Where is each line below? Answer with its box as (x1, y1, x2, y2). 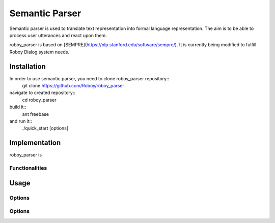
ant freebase (22, 111, 49, 117)
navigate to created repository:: (9, 89, 76, 96)
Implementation (9, 139, 61, 147)
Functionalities (9, 165, 47, 172)
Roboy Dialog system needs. (9, 49, 70, 55)
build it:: (9, 104, 26, 110)
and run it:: (9, 118, 33, 124)
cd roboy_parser (22, 97, 57, 103)
